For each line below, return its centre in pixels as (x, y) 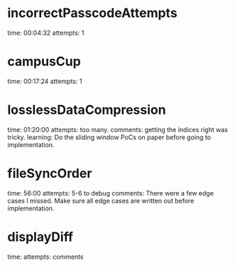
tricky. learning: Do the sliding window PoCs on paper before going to (109, 137)
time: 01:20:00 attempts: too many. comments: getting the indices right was (118, 129)
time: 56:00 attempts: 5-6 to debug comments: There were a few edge (111, 193)
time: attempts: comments (45, 257)
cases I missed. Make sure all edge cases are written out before (101, 200)
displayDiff (40, 237)
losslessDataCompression (87, 110)
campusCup (44, 61)
